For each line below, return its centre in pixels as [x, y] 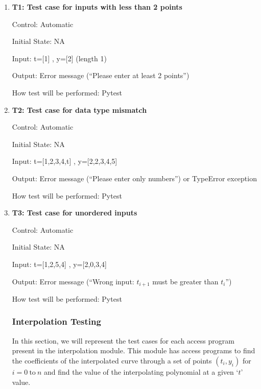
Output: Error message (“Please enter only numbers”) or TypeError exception [134, 178]
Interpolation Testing [56, 321]
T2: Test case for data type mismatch [79, 110]
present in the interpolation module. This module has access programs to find [134, 350]
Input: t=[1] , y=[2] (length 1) [59, 58]
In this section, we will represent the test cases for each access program [123, 340]
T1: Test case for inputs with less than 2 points [97, 7]
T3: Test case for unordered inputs [75, 213]
